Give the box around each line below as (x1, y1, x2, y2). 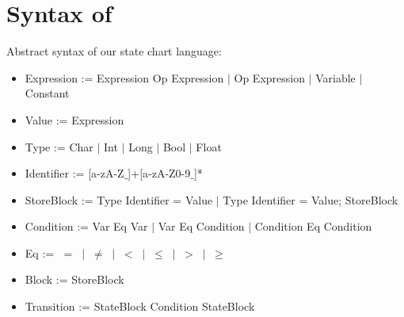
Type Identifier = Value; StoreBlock (223, 191, 398, 208)
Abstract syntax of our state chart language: (6, 43, 222, 59)
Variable (315, 69, 356, 86)
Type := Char (25, 138, 93, 155)
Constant (25, 85, 70, 101)
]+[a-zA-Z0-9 (128, 165, 191, 181)
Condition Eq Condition (254, 218, 372, 235)
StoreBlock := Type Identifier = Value (25, 191, 213, 208)
